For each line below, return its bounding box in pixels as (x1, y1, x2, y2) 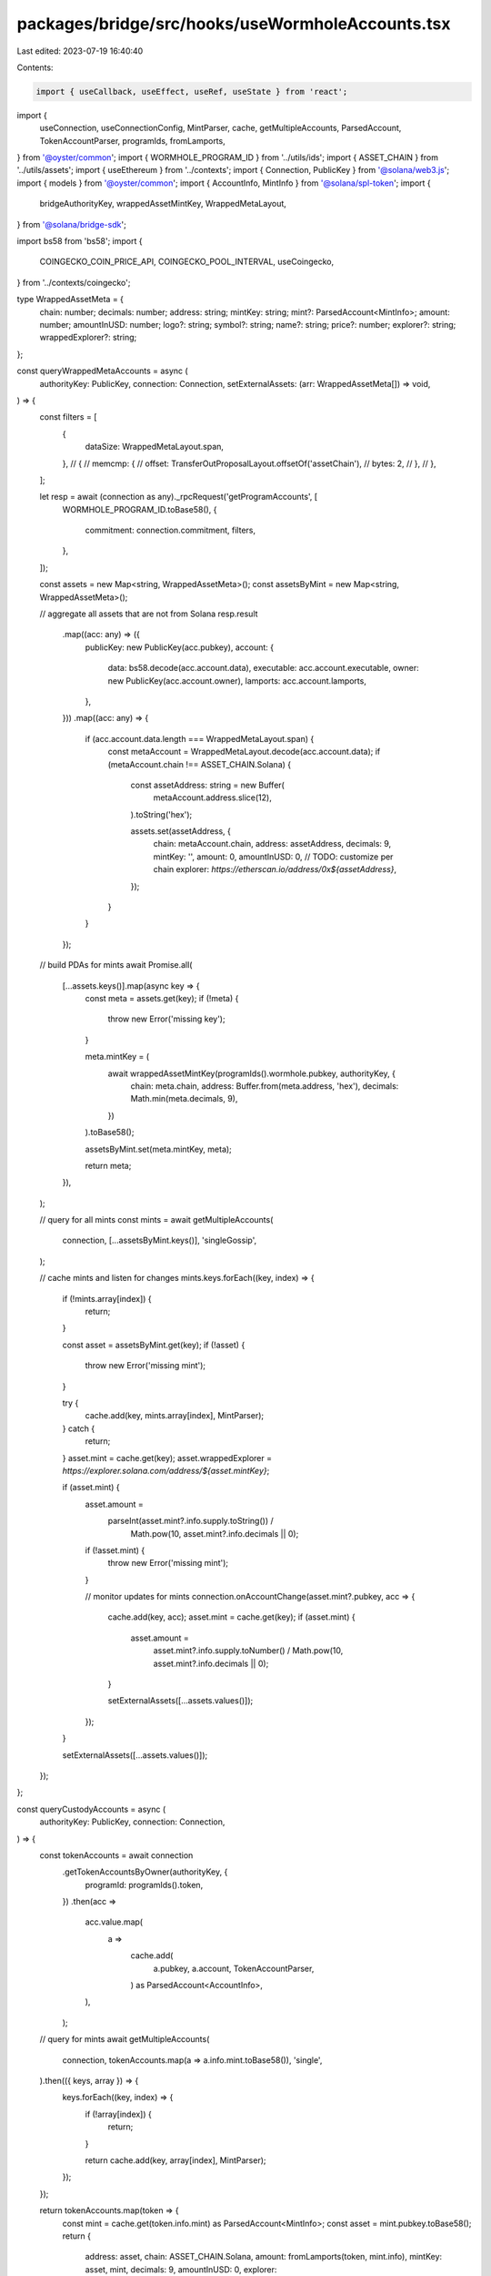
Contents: (16, 62, 54, 73)
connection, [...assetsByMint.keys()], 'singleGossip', (62, 1235, 257, 1246)
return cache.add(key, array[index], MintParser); (85, 2154, 266, 2166)
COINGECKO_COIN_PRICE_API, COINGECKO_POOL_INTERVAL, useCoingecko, (39, 256, 335, 268)
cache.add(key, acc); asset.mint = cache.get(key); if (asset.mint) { (107, 1611, 356, 1622)
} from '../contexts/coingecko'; (16, 277, 131, 288)
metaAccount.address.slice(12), (153, 792, 272, 803)
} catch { (62, 1423, 95, 1434)
